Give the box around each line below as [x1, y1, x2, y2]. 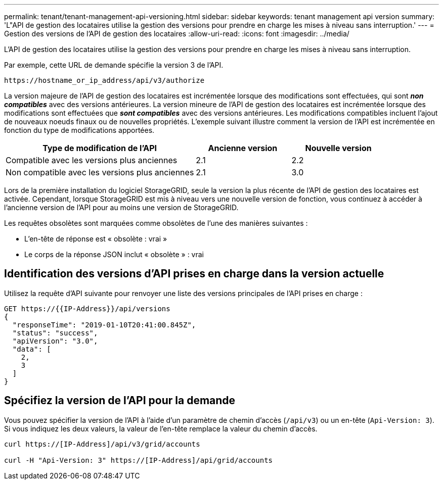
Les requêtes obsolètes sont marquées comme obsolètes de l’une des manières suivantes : [4, 219, 308, 227]
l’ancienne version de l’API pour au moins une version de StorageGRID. [4, 203, 239, 212]
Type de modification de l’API [42, 143, 157, 153]
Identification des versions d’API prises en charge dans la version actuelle [4, 267, 384, 280]
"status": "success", [12, 328, 98, 337]
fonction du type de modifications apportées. [4, 126, 155, 134]
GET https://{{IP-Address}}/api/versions [4, 304, 170, 313]
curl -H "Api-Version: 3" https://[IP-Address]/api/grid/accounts [4, 456, 273, 464]
